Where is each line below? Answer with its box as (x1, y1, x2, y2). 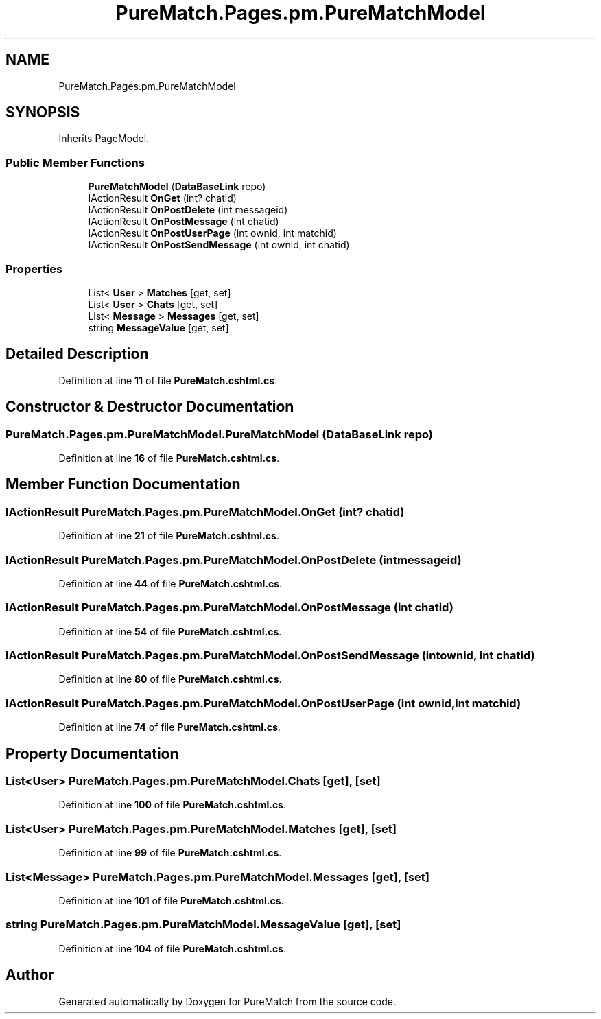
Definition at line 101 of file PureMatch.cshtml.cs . (58, 894, 284, 906)
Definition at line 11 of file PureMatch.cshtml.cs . (58, 374, 278, 386)
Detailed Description (5, 345, 149, 363)
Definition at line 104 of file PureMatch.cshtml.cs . (58, 942, 287, 954)
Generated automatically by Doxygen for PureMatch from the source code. (58, 995, 396, 1007)
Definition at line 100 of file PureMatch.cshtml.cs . (58, 799, 287, 811)
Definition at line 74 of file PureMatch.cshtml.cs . (58, 721, 281, 734)
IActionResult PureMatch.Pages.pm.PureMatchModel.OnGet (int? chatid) (5, 504, 405, 519)
